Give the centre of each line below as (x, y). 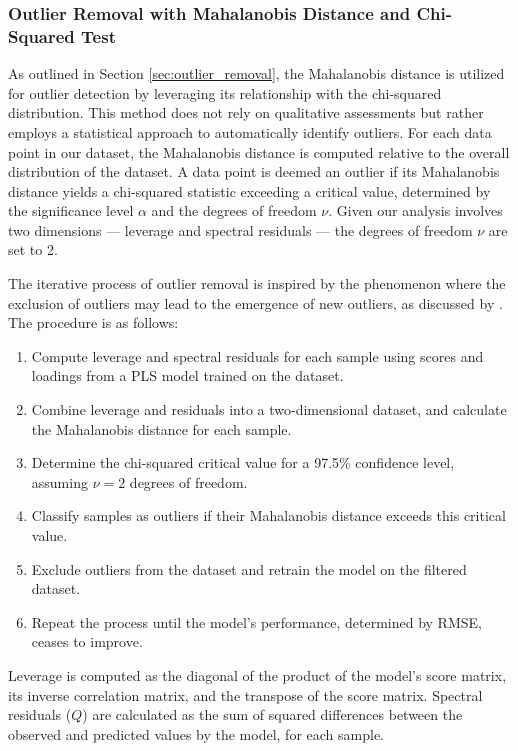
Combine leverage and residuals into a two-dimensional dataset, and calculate (269, 409)
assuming (59, 481)
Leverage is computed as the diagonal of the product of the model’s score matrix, (257, 674)
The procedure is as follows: (93, 322)
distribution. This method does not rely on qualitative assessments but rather (246, 112)
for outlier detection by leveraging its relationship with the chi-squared (225, 92)
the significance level (71, 210)
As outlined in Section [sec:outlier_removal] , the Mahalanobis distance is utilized (256, 73)
